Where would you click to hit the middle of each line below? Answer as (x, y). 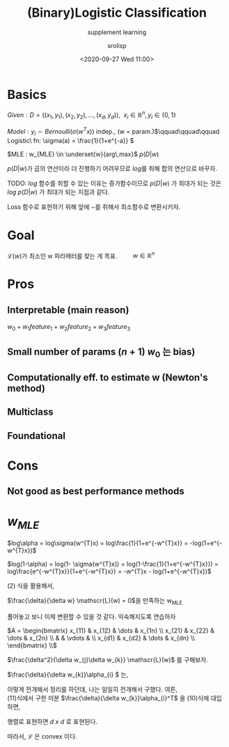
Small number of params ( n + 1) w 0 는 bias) (101, 353)
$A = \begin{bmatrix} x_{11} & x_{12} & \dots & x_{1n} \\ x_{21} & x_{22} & (111, 630)
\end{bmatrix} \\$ (32, 645)
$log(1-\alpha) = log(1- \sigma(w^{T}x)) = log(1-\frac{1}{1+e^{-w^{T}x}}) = (113, 564)
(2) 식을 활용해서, (31, 585)
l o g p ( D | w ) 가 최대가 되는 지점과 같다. (58, 192)
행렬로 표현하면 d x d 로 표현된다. (53, 721)
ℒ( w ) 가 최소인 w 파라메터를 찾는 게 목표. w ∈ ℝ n (81, 255)
